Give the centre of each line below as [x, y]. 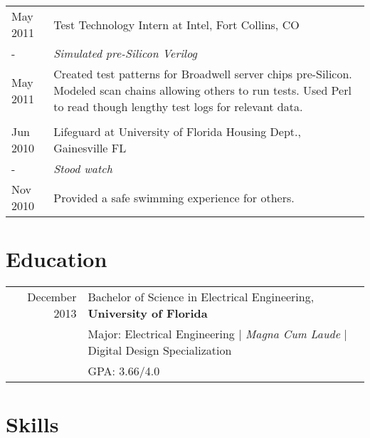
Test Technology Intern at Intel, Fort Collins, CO [176, 24]
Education [57, 259]
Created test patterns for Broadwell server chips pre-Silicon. [203, 74]
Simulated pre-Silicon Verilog [125, 53]
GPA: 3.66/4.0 [124, 371]
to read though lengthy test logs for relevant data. [178, 106]
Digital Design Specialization [160, 350]
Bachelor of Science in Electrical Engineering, [201, 297]
